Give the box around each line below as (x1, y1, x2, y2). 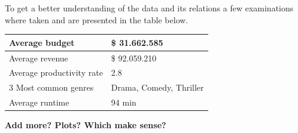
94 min (111, 96, 136, 109)
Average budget (9, 36, 75, 48)
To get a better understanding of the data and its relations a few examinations (5, 2, 294, 14)
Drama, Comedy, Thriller (111, 81, 204, 94)
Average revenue (9, 51, 68, 64)
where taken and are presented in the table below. (5, 13, 188, 26)
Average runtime (9, 96, 69, 109)
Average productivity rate (9, 66, 103, 79)
